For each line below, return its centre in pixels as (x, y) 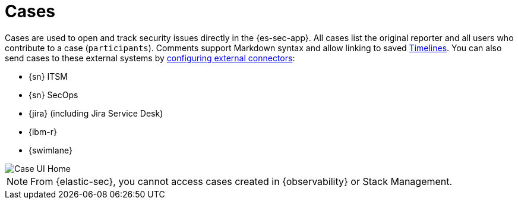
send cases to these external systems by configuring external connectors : (150, 58)
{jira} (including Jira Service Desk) (96, 113)
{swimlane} (50, 150)
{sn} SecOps (53, 95)
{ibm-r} (43, 131)
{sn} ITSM (48, 76)
